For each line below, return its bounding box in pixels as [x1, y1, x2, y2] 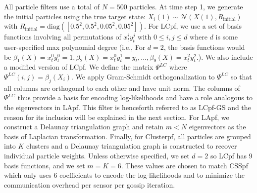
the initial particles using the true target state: [4, 11, 146, 21]
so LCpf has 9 [210, 150, 253, 160]
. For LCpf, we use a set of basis [144, 21, 242, 31]
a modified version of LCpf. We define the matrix [4, 62, 154, 72]
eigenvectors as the [189, 121, 246, 132]
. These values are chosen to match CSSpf [121, 160, 248, 170]
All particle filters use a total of [4, 1, 100, 11]
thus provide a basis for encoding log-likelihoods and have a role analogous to [17, 92, 253, 103]
